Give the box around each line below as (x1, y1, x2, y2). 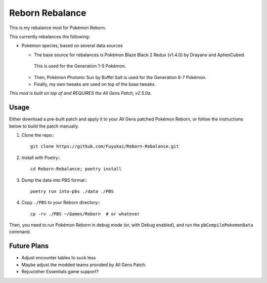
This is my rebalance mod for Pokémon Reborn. (9, 25, 106, 31)
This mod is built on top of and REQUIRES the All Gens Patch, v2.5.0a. (9, 90, 152, 96)
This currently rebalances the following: (9, 34, 90, 40)
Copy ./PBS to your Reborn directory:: (21, 200, 101, 205)
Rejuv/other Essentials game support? (21, 269, 99, 275)
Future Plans (9, 242, 49, 250)
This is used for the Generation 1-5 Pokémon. (34, 63, 126, 69)
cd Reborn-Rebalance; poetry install (30, 166, 122, 172)
